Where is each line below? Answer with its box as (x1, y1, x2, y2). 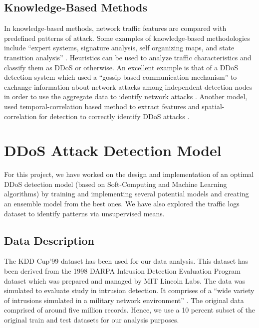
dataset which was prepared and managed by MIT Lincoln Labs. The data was (4, 275, 246, 286)
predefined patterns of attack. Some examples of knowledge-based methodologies (4, 32, 250, 43)
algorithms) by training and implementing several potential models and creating (4, 188, 249, 199)
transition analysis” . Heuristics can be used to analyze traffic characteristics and (4, 52, 252, 62)
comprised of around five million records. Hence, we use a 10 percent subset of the (4, 305, 255, 315)
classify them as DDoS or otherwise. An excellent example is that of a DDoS (4, 62, 239, 72)
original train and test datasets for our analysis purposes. (4, 315, 179, 325)
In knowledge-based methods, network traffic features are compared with (4, 23, 227, 33)
